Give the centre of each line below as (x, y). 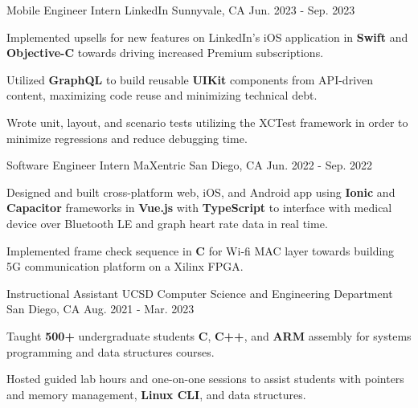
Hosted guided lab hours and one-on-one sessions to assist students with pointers (205, 379)
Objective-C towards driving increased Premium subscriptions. (165, 53)
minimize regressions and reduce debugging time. (127, 138)
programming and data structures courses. (111, 351)
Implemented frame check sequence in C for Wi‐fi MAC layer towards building (201, 250)
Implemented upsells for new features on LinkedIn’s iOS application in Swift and (207, 37)
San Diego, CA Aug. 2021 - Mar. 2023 (100, 309)
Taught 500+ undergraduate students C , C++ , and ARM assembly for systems (209, 335)
